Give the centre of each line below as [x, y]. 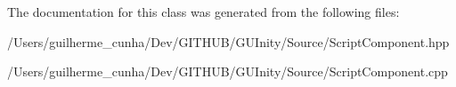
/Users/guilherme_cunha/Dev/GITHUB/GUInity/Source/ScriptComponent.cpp [228, 71]
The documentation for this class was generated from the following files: [204, 12]
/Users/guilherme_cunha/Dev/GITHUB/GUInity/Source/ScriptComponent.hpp [228, 41]
